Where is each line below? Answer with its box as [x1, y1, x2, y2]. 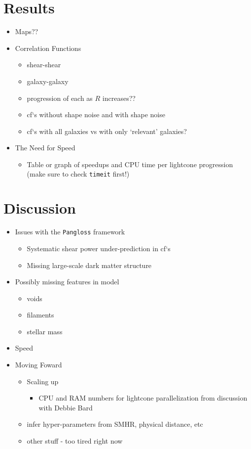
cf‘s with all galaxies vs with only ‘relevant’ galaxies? [27, 126, 187, 136]
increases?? [102, 92, 136, 103]
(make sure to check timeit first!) [27, 169, 130, 179]
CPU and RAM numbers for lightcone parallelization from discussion [38, 393, 248, 403]
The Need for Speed [15, 142, 75, 153]
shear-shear [27, 59, 61, 70]
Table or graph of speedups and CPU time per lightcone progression [27, 159, 233, 169]
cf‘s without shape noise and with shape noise [27, 109, 165, 120]
